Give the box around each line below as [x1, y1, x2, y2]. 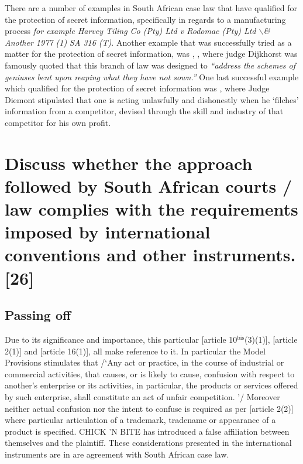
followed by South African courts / [5, 173, 292, 197]
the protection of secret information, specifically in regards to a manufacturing [5, 13, 286, 25]
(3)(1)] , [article [245, 333, 298, 346]
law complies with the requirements [5, 197, 298, 221]
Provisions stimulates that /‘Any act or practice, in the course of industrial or [5, 356, 284, 369]
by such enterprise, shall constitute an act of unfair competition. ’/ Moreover [5, 391, 280, 403]
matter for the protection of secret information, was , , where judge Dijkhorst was [5, 47, 298, 60]
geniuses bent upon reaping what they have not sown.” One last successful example [5, 70, 299, 83]
